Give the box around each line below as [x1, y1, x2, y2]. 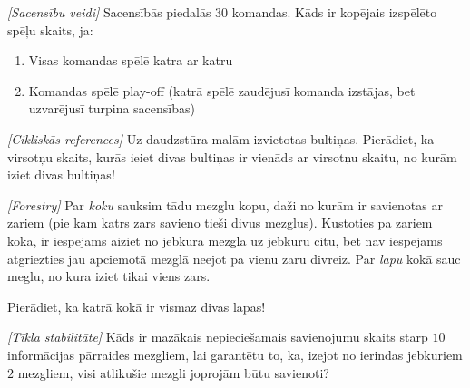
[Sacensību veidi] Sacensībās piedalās [7, 3, 211, 21]
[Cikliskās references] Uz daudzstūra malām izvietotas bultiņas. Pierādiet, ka [7, 129, 435, 148]
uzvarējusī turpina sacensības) [28, 99, 195, 118]
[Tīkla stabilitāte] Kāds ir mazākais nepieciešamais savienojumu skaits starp [7, 327, 428, 346]
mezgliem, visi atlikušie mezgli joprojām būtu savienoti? [17, 363, 329, 382]
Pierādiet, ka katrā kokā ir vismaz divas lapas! [7, 296, 266, 315]
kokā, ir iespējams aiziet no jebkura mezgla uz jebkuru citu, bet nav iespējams [7, 230, 443, 249]
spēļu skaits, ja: [7, 20, 93, 39]
